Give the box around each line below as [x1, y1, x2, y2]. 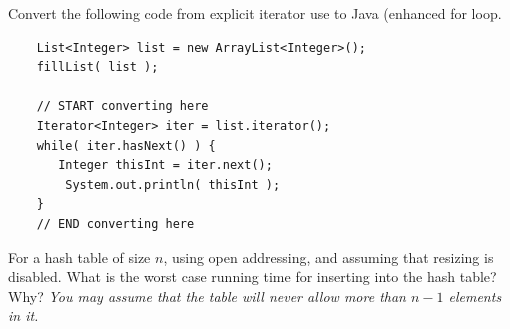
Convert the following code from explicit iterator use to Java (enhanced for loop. [8, 3, 502, 23]
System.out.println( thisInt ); [65, 177, 281, 192]
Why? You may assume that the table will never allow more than [8, 285, 406, 306]
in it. [8, 305, 39, 326]
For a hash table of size [8, 246, 151, 267]
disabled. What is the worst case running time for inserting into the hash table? [8, 266, 497, 287]
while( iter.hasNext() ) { [36, 138, 216, 153]
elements [448, 285, 502, 306]
